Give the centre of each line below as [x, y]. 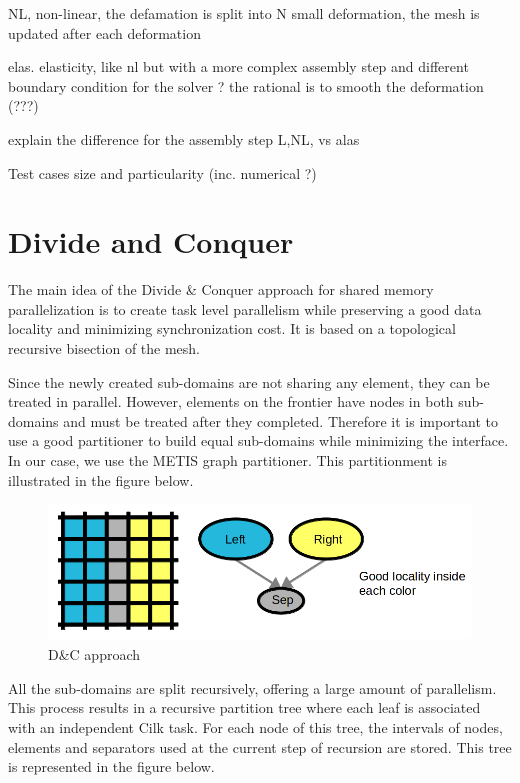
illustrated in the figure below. [101, 479]
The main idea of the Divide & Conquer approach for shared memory [221, 289]
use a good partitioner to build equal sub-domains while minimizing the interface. [258, 440]
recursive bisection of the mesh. [104, 348]
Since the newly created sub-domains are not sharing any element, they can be [249, 381]
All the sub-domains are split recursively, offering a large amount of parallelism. [252, 687]
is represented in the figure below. [111, 766]
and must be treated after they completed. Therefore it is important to [281, 420]
